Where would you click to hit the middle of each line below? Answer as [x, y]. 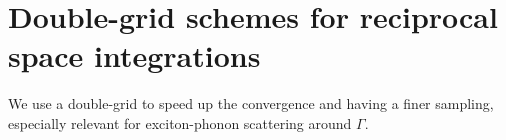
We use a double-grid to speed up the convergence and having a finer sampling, [251, 103]
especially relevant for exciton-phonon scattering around [180, 122]
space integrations [134, 55]
